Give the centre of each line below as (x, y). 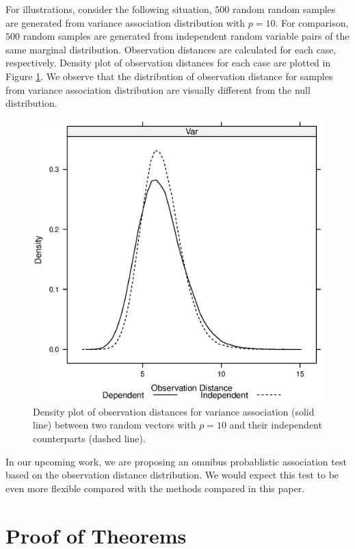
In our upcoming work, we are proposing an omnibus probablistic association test (176, 461)
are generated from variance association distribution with (126, 22)
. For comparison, (312, 22)
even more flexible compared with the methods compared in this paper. (155, 488)
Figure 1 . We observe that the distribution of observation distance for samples (169, 76)
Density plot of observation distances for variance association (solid (174, 411)
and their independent (276, 425)
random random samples (284, 9)
